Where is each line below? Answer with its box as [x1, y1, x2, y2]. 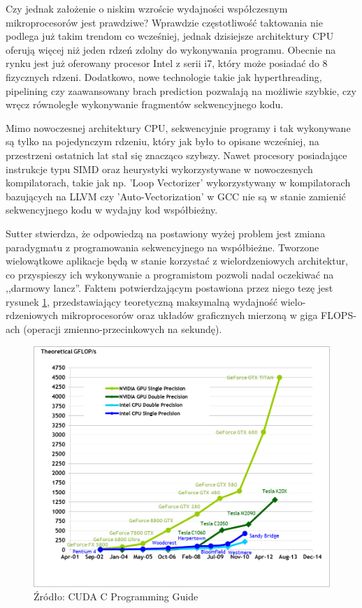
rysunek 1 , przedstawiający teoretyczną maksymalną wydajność [6, 294, 277, 309]
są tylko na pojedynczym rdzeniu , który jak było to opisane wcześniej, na [6, 134, 319, 149]
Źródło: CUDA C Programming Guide [34, 589, 198, 604]
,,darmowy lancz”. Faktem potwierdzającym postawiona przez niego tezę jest [6, 281, 333, 295]
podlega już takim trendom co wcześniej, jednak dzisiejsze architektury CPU [6, 29, 334, 43]
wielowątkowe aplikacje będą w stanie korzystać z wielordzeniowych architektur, [6, 253, 348, 268]
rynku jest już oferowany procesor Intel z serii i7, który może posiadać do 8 [6, 56, 328, 71]
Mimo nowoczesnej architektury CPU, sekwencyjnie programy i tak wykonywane [6, 120, 351, 135]
